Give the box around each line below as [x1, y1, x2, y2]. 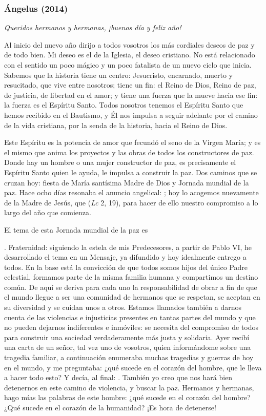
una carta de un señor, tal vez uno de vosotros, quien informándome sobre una [4, 342, 251, 352]
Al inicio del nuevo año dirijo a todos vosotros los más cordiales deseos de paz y [4, 39, 255, 50]
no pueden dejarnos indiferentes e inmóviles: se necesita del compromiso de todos [4, 322, 259, 332]
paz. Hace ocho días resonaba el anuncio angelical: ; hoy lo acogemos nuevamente [4, 187, 259, 198]
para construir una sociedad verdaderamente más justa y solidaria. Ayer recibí [4, 331, 250, 342]
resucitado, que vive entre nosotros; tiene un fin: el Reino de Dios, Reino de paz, [4, 79, 256, 90]
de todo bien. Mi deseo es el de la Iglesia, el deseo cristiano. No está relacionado [4, 49, 255, 60]
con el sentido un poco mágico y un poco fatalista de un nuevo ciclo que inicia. [4, 59, 252, 70]
